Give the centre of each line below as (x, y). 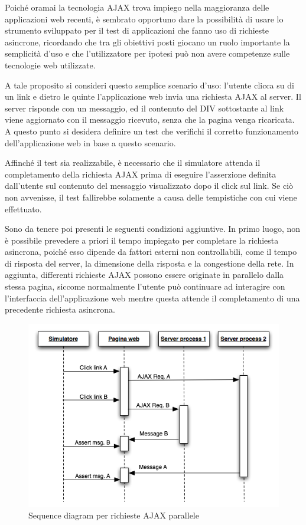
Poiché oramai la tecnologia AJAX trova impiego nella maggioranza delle (137, 7)
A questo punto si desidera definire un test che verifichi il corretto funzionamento (152, 131)
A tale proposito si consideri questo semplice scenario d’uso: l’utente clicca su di (149, 85)
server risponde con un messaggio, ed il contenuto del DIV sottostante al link (144, 108)
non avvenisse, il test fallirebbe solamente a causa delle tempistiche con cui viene (151, 197)
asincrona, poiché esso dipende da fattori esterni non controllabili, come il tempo (151, 252)
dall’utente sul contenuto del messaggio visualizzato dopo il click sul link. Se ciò (149, 186)
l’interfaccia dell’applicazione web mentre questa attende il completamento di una (152, 298)
